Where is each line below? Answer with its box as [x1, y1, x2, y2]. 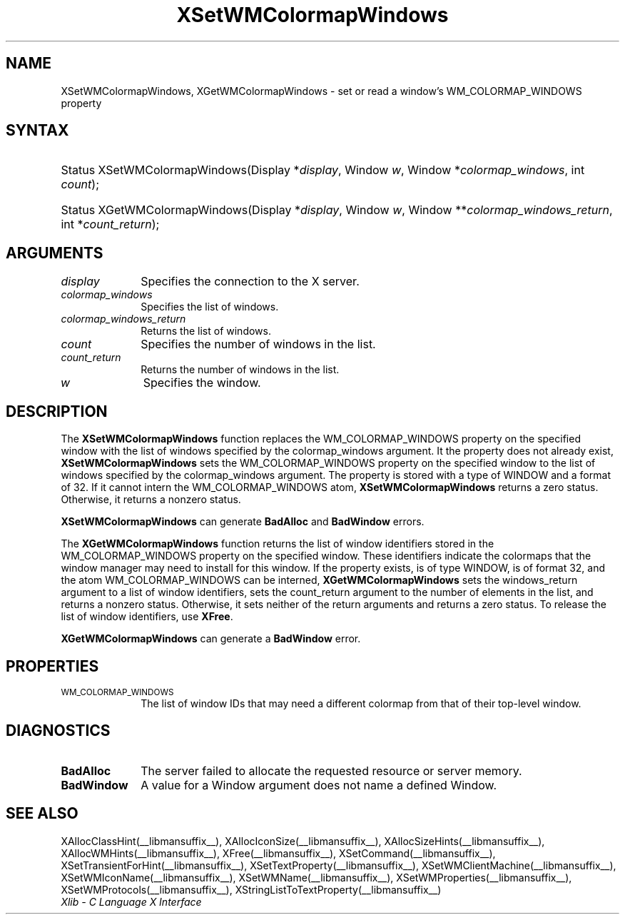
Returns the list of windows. [141, 325, 271, 338]
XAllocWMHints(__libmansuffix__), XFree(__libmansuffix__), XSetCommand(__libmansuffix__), [61, 846, 496, 859]
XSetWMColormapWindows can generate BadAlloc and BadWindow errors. [61, 515, 425, 528]
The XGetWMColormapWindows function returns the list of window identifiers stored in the [61, 537, 494, 550]
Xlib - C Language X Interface [61, 895, 202, 908]
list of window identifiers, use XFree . [61, 610, 233, 623]
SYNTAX [6, 121, 69, 140]
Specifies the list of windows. [141, 300, 279, 313]
